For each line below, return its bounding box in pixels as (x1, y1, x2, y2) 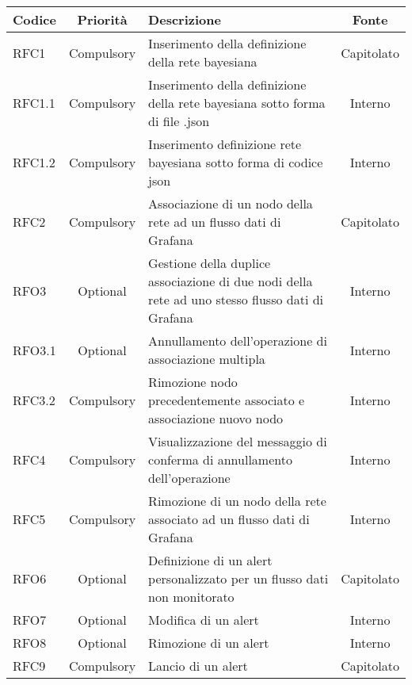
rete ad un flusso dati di (148, 212, 281, 231)
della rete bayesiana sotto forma (148, 94, 326, 112)
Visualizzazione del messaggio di (148, 432, 327, 450)
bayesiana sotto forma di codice (148, 153, 323, 171)
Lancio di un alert (148, 656, 248, 675)
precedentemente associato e (148, 391, 305, 409)
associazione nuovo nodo (148, 409, 284, 427)
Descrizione (148, 10, 221, 29)
